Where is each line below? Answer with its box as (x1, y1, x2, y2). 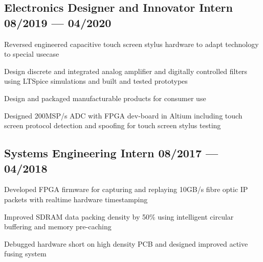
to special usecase (4, 49, 59, 59)
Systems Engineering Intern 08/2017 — (4, 145, 218, 161)
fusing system (4, 248, 47, 259)
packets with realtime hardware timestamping (4, 194, 148, 204)
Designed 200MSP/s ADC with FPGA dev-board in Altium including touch (4, 110, 243, 121)
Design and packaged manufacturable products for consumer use (4, 92, 206, 103)
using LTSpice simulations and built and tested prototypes (4, 76, 188, 86)
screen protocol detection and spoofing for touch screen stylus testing (4, 120, 221, 131)
